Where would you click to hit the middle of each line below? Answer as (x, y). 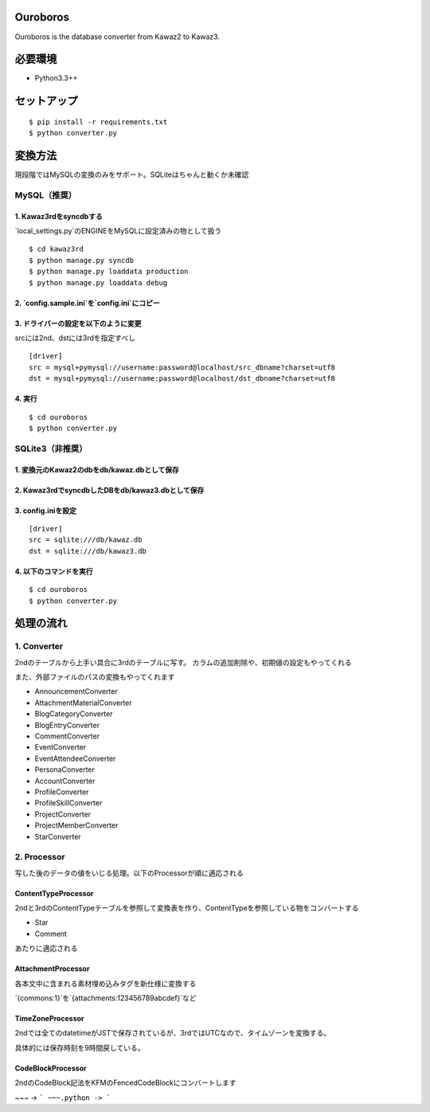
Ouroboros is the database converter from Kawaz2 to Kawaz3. (117, 37)
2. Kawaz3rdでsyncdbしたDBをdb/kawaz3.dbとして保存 (109, 490)
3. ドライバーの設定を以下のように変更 (78, 323)
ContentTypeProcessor (54, 893)
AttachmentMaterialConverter (84, 703)
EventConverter (61, 747)
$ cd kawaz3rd (56, 249)
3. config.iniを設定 (46, 511)
